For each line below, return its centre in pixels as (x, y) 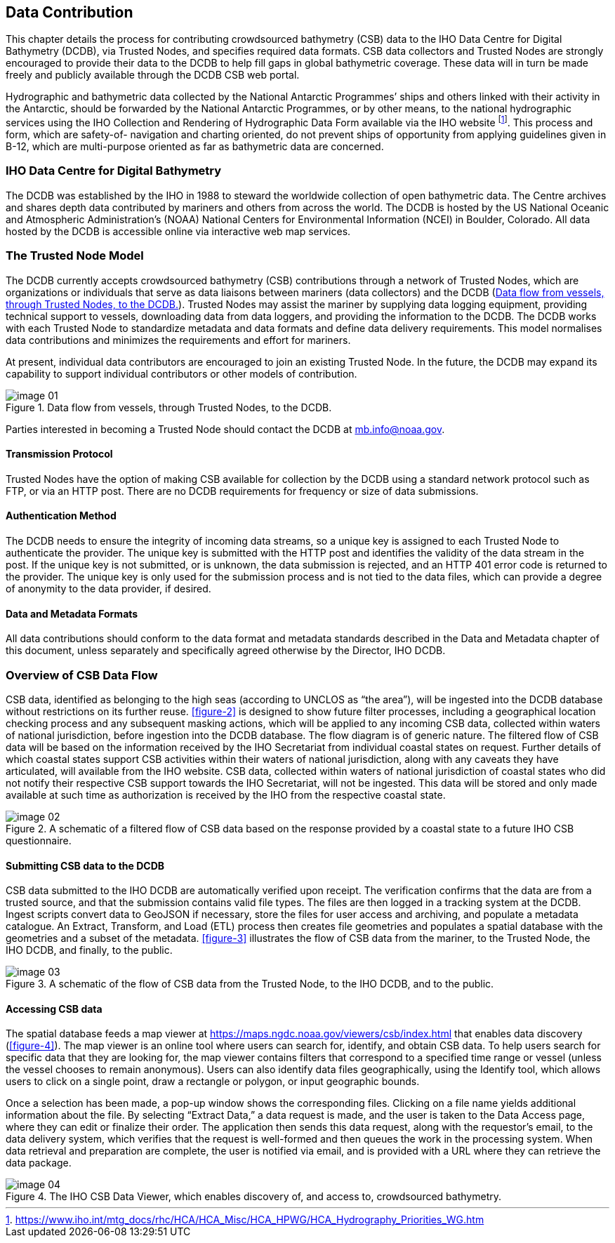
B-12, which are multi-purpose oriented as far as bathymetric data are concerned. (195, 147)
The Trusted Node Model (75, 256)
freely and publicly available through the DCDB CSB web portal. (153, 75)
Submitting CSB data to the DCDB (85, 865)
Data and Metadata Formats (72, 613)
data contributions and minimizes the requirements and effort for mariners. (178, 340)
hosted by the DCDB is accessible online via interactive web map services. (178, 231)
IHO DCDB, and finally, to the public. (89, 950)
